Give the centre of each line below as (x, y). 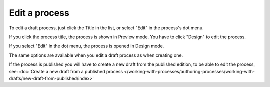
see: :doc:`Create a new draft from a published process (66, 71)
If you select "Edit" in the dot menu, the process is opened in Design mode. (87, 46)
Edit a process (39, 13)
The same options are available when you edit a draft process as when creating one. (96, 55)
